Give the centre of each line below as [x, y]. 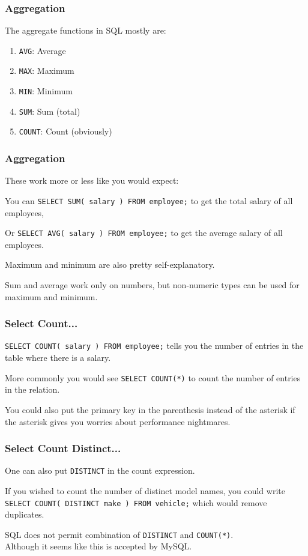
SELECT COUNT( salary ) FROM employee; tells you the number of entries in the [154, 346]
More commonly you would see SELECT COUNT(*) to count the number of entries [153, 377]
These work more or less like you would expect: [92, 180]
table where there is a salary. [58, 358]
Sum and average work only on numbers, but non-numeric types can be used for [152, 285]
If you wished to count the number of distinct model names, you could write [145, 490]
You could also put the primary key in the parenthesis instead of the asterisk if [150, 409]
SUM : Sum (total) [50, 111]
